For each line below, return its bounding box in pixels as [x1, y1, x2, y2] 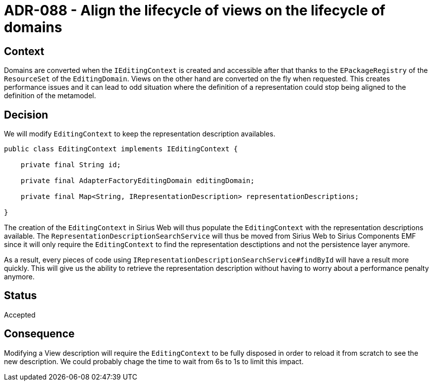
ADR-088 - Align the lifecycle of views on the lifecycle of [4, 2, 385, 19]
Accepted [4, 310, 36, 319]
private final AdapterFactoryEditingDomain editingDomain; [20, 177, 255, 185]
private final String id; [20, 161, 121, 169]
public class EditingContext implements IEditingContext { [4, 145, 238, 153]
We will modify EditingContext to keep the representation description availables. [4, 129, 275, 138]
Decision [4, 108, 49, 121]
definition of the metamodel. [4, 91, 96, 100]
